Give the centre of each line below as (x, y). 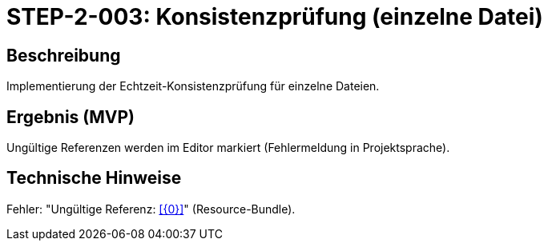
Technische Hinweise (94, 178)
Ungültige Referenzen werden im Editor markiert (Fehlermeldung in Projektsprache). (228, 148)
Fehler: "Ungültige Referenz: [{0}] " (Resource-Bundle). (151, 209)
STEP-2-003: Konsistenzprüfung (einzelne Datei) (275, 17)
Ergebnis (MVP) (71, 117)
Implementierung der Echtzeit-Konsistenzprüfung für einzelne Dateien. (193, 86)
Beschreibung (64, 55)
